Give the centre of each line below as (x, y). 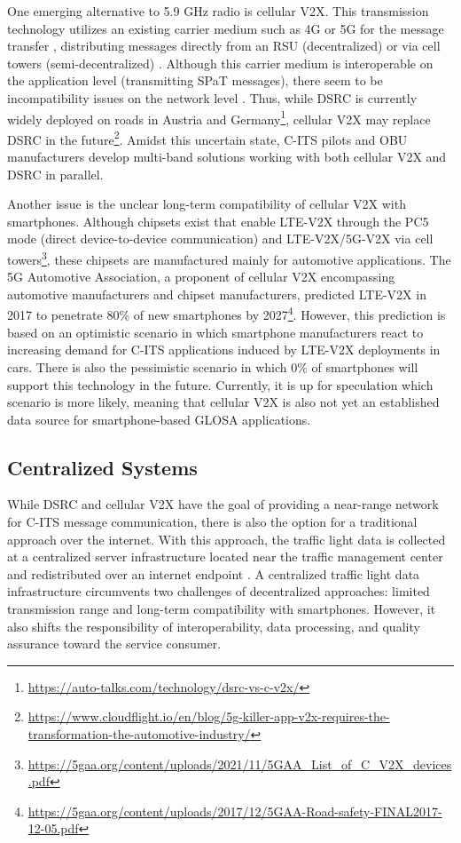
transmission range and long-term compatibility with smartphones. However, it (222, 609)
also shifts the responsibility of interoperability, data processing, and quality (214, 626)
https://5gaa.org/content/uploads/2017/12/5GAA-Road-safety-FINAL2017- (235, 811)
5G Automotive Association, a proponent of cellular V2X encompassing (201, 277)
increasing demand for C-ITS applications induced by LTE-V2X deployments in (224, 350)
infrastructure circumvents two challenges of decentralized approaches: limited (219, 591)
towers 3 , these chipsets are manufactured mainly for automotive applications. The (229, 258)
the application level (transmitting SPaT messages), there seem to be (195, 80)
